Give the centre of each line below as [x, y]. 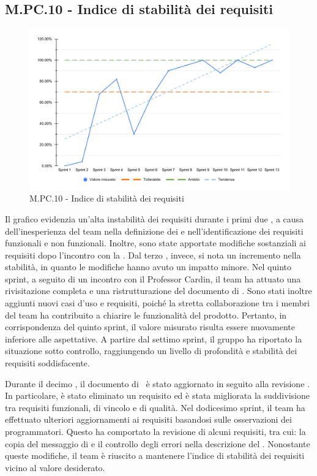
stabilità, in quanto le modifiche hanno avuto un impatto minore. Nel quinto [148, 267]
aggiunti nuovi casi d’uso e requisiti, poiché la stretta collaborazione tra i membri [157, 303]
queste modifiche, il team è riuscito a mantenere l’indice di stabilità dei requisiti [155, 455]
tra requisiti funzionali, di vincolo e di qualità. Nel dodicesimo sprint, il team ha [155, 407]
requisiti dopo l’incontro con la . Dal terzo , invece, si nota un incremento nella [153, 255]
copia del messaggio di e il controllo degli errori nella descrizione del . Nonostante [158, 443]
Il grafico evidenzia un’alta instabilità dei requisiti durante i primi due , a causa [155, 218]
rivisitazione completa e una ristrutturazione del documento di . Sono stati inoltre [158, 291]
